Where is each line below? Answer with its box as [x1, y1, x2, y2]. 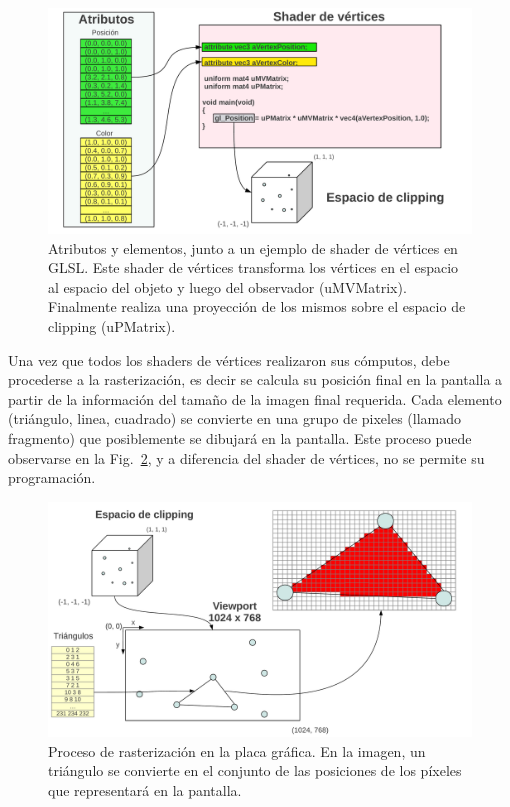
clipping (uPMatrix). [48, 316, 176, 337]
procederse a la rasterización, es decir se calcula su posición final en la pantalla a [8, 369, 503, 390]
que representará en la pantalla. [48, 779, 242, 800]
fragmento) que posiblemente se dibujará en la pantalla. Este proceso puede [8, 428, 472, 449]
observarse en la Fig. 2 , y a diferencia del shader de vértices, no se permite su [8, 447, 485, 468]
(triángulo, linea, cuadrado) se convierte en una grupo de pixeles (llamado [8, 408, 462, 429]
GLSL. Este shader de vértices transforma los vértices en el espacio [48, 257, 459, 278]
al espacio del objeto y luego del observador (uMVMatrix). [48, 276, 407, 297]
